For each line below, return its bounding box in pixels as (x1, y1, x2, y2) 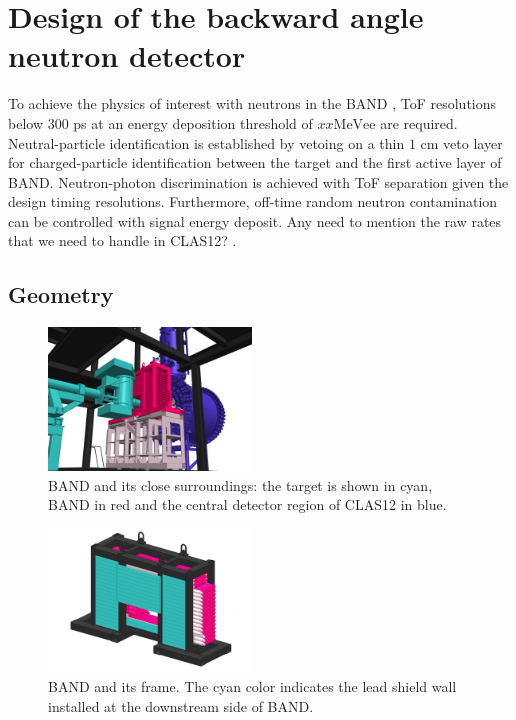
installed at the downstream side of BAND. (48, 696, 314, 717)
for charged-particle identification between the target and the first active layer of (8, 152, 502, 173)
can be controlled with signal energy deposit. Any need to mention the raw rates (8, 210, 502, 231)
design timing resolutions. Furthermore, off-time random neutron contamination (8, 191, 498, 212)
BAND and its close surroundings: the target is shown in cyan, (48, 474, 433, 495)
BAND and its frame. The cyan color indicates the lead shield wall (48, 676, 457, 697)
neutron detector (8, 35, 246, 76)
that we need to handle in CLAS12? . (8, 230, 237, 251)
